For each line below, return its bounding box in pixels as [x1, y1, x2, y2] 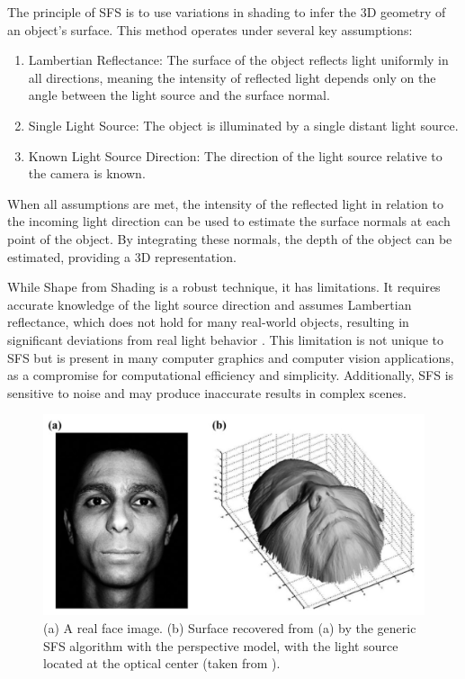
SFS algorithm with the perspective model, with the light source [43, 636, 398, 655]
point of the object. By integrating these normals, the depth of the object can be [7, 229, 452, 248]
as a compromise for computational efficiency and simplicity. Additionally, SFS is [7, 366, 454, 385]
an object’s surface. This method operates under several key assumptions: [7, 20, 413, 39]
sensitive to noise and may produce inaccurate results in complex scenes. [7, 383, 407, 402]
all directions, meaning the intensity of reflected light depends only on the [28, 68, 436, 86]
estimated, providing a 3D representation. [7, 247, 237, 266]
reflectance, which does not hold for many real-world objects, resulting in [7, 312, 409, 331]
